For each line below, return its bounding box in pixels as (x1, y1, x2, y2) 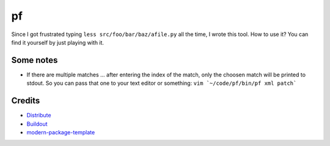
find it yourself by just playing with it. (11, 38, 104, 46)
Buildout (26, 120, 48, 128)
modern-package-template (26, 128, 95, 136)
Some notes (11, 55, 58, 65)
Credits (11, 95, 40, 106)
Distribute (26, 112, 51, 119)
